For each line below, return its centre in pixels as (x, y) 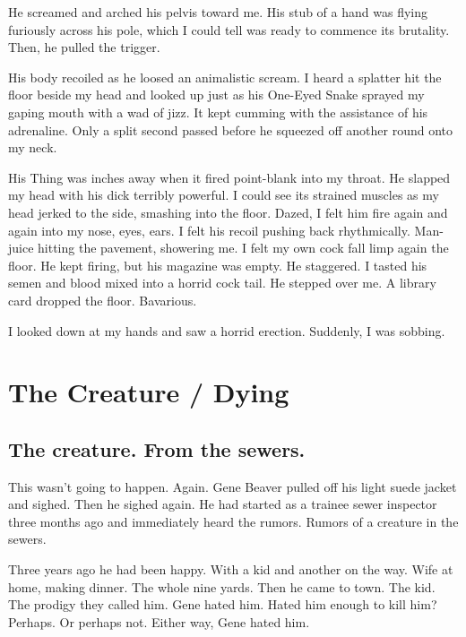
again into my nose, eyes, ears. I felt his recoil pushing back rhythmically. (209, 230)
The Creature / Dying (149, 392)
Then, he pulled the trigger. (84, 47)
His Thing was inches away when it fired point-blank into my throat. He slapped (229, 177)
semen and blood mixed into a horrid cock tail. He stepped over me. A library (222, 283)
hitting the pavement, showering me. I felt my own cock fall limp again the (243, 248)
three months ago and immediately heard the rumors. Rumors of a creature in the (233, 521)
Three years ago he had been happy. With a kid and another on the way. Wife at (231, 569)
